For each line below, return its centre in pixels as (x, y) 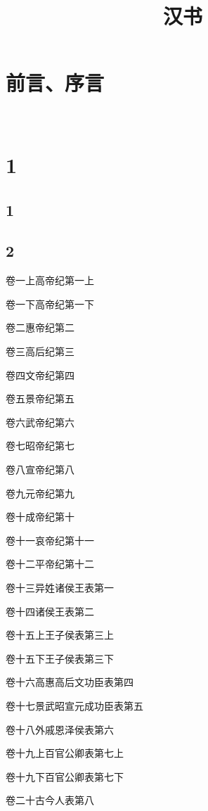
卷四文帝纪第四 (40, 375)
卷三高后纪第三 (40, 351)
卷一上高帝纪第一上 (50, 280)
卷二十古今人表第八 (50, 800)
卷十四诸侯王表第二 (50, 611)
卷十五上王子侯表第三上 (60, 635)
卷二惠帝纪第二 (40, 327)
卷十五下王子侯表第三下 (60, 658)
